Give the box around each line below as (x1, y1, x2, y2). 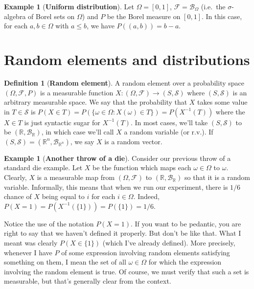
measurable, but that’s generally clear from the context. (4, 276, 171, 286)
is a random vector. (104, 136, 162, 146)
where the (215, 106, 245, 116)
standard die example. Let (4, 162, 83, 173)
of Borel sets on (28, 11, 75, 21)
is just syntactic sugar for (24, 117, 100, 127)
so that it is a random (185, 172, 251, 182)
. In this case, (202, 11, 242, 21)
